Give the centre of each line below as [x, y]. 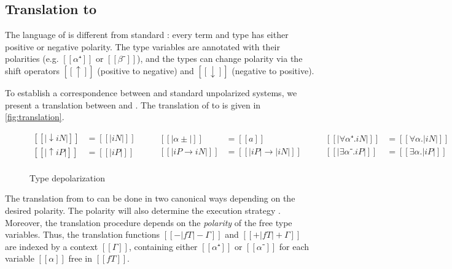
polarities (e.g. [32, 59]
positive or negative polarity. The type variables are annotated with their [142, 46]
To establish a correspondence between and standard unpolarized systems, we [151, 92]
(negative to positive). [273, 70]
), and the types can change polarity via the [220, 59]
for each [294, 246]
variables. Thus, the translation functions [83, 234]
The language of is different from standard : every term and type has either [147, 35]
